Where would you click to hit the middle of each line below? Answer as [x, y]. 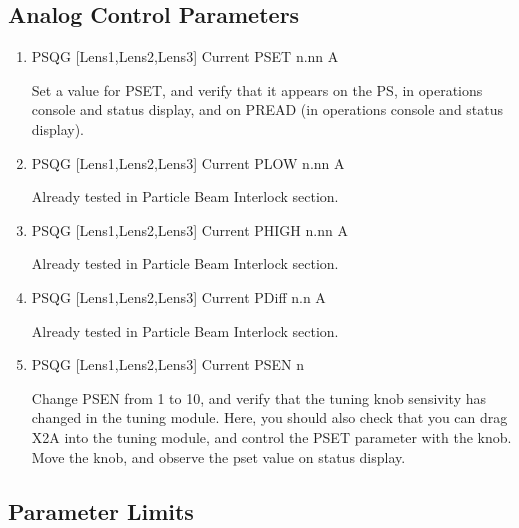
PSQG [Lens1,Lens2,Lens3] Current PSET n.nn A [185, 56]
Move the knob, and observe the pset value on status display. [218, 456]
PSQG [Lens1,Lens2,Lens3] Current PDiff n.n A [178, 296]
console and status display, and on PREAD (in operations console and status [267, 109]
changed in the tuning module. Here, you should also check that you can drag [269, 417]
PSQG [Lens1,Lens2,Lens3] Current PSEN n [168, 364]
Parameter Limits [101, 510]
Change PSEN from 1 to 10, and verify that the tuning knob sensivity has [258, 397]
